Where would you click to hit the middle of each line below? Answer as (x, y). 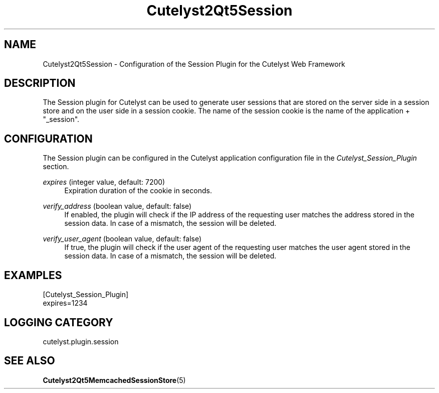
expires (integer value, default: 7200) (104, 182)
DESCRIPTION (40, 83)
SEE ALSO (30, 361)
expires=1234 (65, 303)
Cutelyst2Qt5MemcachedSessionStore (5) (114, 380)
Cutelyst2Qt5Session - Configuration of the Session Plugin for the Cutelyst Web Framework (194, 64)
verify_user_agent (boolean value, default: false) (122, 239)
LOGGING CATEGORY (59, 322)
